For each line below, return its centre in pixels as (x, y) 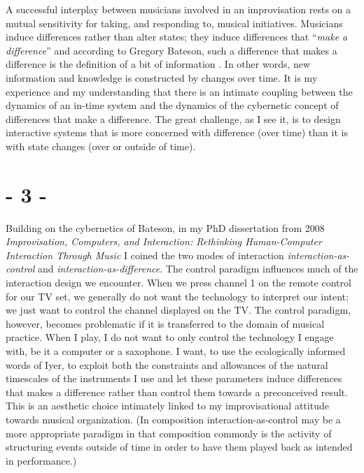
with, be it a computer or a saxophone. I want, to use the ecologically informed (176, 351)
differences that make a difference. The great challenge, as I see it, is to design (173, 118)
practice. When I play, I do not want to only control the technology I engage (170, 337)
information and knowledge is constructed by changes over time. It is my (162, 77)
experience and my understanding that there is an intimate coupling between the (179, 91)
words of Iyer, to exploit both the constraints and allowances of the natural (167, 364)
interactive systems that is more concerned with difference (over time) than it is (177, 132)
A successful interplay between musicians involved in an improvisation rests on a (178, 9)
